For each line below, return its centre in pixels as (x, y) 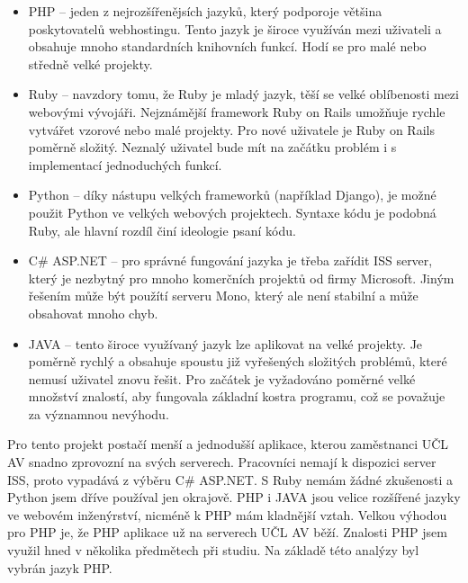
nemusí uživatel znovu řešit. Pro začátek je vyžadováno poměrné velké (222, 378)
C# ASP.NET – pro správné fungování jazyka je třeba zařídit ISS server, (230, 260)
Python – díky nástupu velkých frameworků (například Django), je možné (232, 195)
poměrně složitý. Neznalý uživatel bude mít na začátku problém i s (212, 147)
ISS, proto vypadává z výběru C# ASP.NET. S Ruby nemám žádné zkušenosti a (230, 479)
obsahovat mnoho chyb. (93, 313)
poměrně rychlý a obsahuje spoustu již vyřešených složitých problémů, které (238, 361)
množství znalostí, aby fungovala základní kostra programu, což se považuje (237, 396)
